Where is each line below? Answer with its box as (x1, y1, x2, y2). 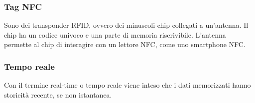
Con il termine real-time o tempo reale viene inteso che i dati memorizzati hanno (4, 80, 251, 90)
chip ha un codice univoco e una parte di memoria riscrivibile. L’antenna (4, 29, 226, 40)
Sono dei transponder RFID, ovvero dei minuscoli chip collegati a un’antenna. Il (4, 20, 249, 30)
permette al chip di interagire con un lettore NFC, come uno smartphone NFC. (4, 39, 246, 50)
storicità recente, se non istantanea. (4, 89, 112, 100)
